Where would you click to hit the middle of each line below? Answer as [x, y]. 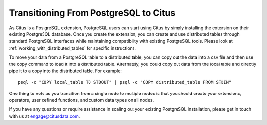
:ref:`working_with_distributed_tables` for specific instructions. [72, 48]
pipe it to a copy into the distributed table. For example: [66, 71]
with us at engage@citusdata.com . [44, 116]
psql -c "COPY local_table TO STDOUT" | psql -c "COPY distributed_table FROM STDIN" [125, 82]
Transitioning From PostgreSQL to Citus [92, 13]
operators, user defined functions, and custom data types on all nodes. [82, 100]
